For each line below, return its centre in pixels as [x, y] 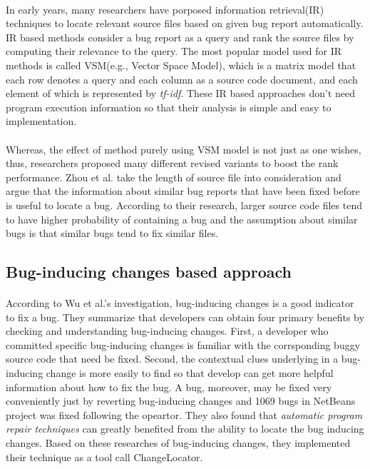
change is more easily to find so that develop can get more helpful [190, 373]
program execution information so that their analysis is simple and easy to [169, 107]
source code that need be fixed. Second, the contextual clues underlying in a [172, 359]
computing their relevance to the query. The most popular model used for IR [174, 51]
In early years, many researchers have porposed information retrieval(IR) [165, 9]
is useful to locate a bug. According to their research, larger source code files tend [184, 205]
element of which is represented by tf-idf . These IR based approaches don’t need [181, 93]
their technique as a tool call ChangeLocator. [104, 457]
